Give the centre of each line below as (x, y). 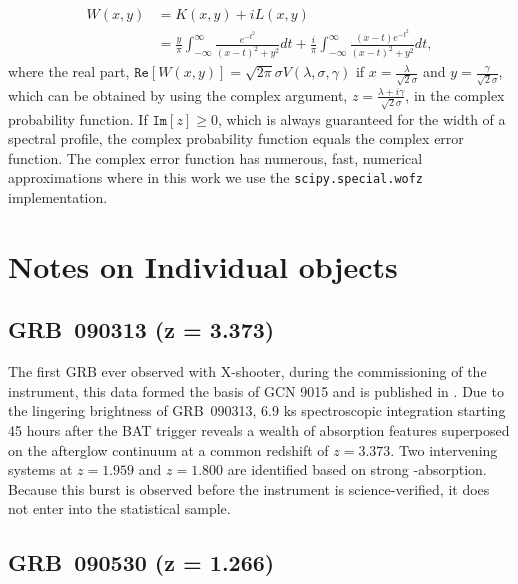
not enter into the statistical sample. (119, 508)
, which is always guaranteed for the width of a (361, 118)
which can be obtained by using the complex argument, (178, 94)
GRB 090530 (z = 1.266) (141, 562)
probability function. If (78, 118)
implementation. (58, 196)
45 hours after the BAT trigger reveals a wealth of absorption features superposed (259, 429)
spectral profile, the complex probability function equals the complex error (236, 138)
